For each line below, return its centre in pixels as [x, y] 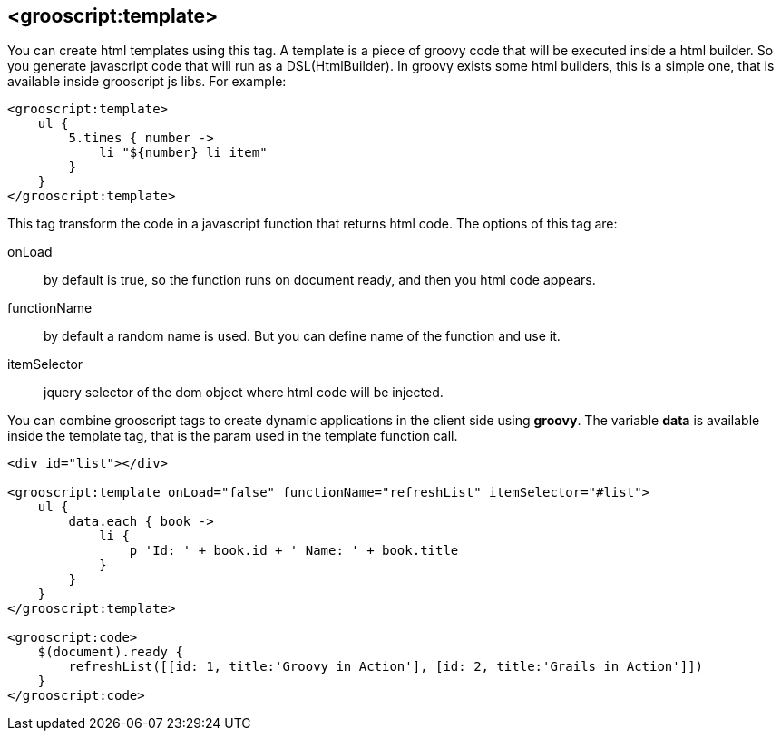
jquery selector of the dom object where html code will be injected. [244, 393]
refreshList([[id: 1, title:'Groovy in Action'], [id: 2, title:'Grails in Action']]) [386, 667]
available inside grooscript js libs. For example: [147, 82]
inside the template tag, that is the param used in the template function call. [233, 436]
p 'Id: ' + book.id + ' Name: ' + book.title [294, 551]
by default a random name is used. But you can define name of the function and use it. [302, 336]
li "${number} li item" [183, 153]
